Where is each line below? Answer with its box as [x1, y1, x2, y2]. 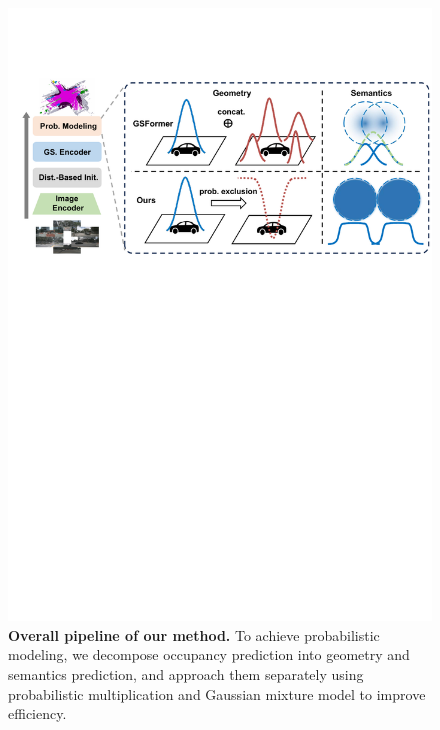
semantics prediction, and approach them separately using [8, 664, 364, 685]
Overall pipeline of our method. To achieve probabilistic [8, 624, 380, 645]
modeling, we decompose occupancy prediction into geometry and [8, 644, 410, 665]
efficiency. [8, 703, 67, 724]
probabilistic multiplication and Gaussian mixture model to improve [8, 683, 426, 704]
